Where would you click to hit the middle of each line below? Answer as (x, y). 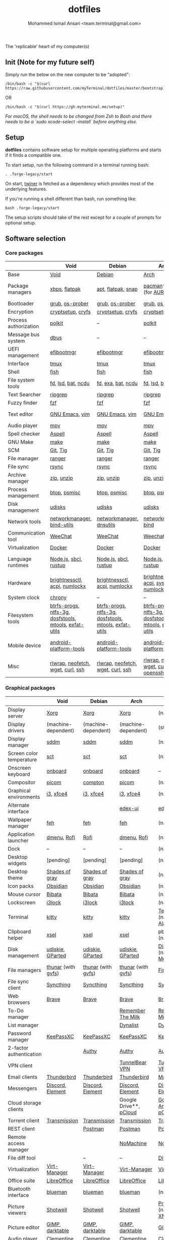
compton (94, 782)
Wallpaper (20, 819)
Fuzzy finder (23, 403)
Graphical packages (30, 688)
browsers (19, 1002)
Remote (17, 1137)
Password (20, 1033)
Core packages (24, 253)
